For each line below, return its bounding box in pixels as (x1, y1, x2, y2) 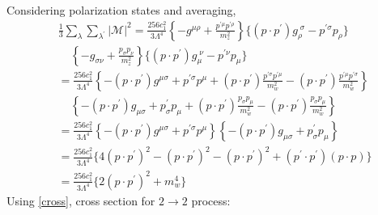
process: (191, 192, 231, 209)
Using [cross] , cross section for (6, 192, 155, 209)
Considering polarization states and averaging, (6, 2, 236, 18)
